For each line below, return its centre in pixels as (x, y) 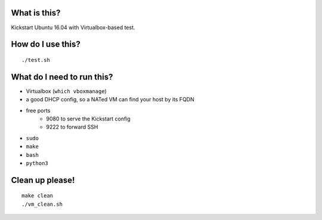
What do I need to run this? (62, 77)
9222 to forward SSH (72, 127)
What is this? (36, 13)
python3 (37, 163)
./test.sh (36, 60)
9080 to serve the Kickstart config (88, 119)
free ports (38, 110)
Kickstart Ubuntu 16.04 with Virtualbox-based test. (73, 27)
